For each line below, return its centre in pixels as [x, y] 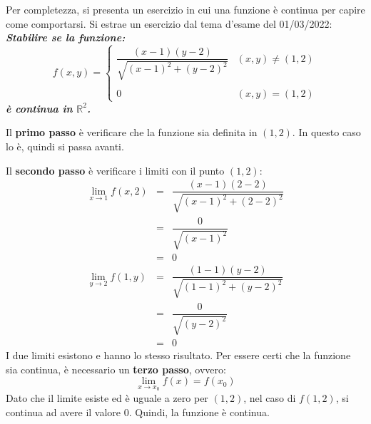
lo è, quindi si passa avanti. [65, 146]
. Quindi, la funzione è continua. [199, 412]
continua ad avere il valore [63, 412]
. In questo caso [326, 132]
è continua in [39, 108]
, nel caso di [270, 398]
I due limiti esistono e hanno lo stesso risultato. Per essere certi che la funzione [178, 355]
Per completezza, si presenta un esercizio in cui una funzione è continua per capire [185, 9]
